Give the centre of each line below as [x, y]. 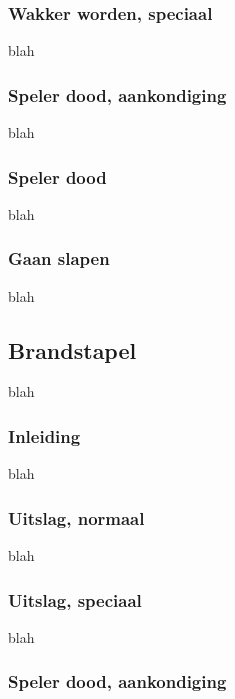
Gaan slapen [59, 258]
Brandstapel [72, 349]
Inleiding [44, 435]
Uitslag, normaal [76, 517]
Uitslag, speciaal [75, 599]
